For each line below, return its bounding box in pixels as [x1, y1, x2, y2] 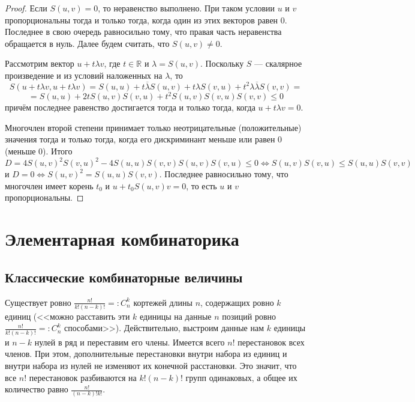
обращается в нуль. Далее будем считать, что [5, 37, 170, 49]
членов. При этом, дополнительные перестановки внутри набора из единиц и [5, 347, 287, 360]
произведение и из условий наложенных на [5, 69, 163, 81]
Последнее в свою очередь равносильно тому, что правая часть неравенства [5, 25, 282, 38]
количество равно [5, 383, 68, 395]
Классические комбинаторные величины [5, 267, 243, 286]
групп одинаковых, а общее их [185, 371, 297, 383]
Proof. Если [5, 2, 47, 14]
